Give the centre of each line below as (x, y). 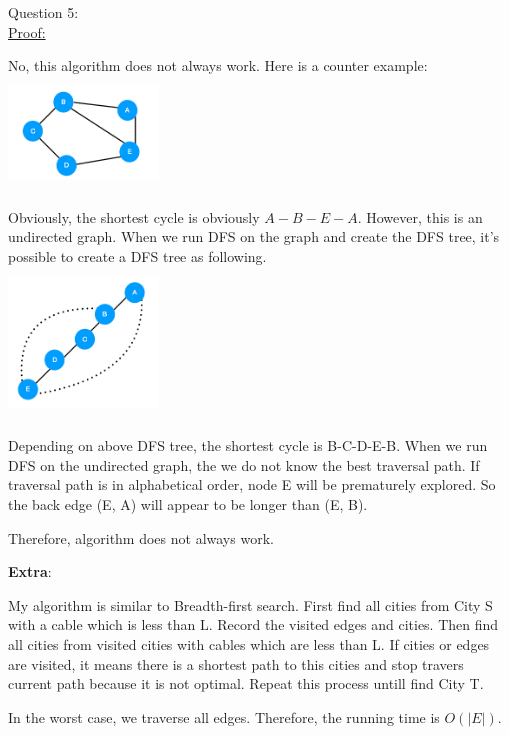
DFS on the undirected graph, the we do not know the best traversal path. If (244, 464)
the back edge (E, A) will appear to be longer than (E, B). (188, 504)
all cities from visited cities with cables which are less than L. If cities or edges (249, 644)
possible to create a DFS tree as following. (137, 255)
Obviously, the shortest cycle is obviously (134, 216)
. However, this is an (420, 216)
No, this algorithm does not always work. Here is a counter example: (218, 65)
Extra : (30, 571)
